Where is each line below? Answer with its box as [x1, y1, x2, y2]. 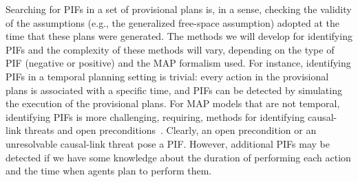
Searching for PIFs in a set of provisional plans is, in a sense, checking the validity [6, 2, 352, 16]
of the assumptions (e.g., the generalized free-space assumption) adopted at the [6, 15, 340, 30]
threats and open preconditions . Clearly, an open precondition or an [24, 123, 317, 137]
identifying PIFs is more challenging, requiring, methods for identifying [6, 109, 305, 124]
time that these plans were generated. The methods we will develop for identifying [6, 29, 352, 43]
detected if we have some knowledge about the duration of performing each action [6, 150, 351, 164]
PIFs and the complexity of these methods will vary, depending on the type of [6, 42, 335, 56]
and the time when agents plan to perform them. [6, 163, 212, 178]
